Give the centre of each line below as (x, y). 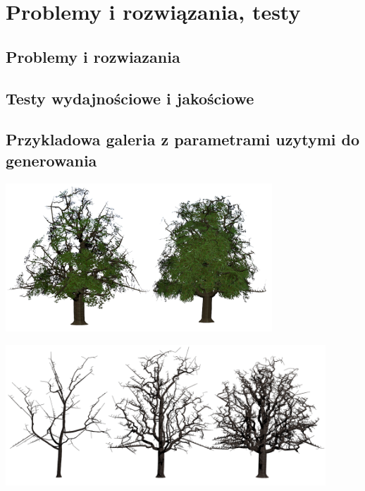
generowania (51, 160)
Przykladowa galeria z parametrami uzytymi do (182, 139)
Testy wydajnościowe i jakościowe (130, 98)
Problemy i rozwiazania (93, 56)
